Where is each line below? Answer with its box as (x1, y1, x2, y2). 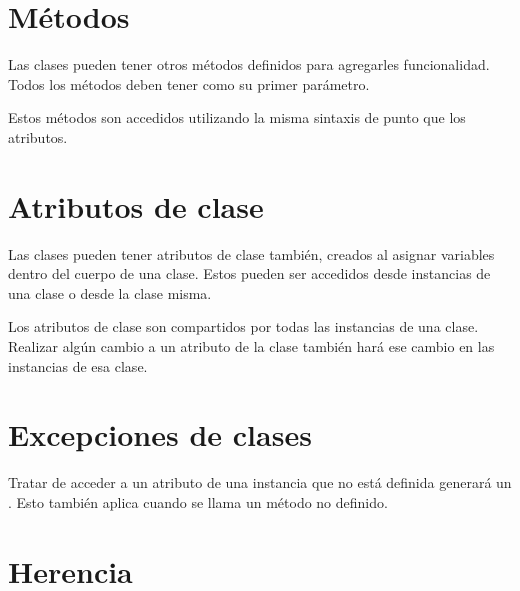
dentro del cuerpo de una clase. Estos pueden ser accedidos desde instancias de (8, 263, 491, 284)
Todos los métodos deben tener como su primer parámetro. (8, 73, 370, 94)
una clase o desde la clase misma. (8, 282, 212, 303)
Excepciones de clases (8, 414, 312, 455)
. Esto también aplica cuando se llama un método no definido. (8, 491, 388, 512)
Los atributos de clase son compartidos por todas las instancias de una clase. (8, 316, 479, 337)
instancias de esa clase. (8, 355, 148, 376)
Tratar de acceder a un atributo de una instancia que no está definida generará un (8, 472, 512, 493)
